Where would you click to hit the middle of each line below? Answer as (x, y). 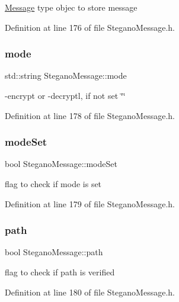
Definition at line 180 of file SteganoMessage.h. (90, 292)
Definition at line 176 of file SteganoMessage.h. (90, 27)
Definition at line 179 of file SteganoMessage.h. (90, 203)
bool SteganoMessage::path (54, 252)
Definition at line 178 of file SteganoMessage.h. (90, 115)
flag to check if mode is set (53, 184)
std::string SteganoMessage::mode (66, 75)
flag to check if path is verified (60, 272)
